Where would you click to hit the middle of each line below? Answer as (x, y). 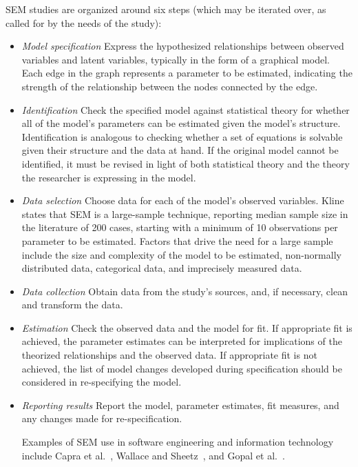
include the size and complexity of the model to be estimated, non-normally (181, 254)
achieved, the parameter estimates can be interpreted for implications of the (182, 341)
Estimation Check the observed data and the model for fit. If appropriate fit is (187, 327)
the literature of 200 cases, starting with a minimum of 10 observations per (180, 227)
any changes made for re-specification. (102, 418)
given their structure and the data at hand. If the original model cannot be (180, 150)
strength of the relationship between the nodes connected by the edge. (170, 86)
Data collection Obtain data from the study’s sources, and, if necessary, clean (185, 291)
